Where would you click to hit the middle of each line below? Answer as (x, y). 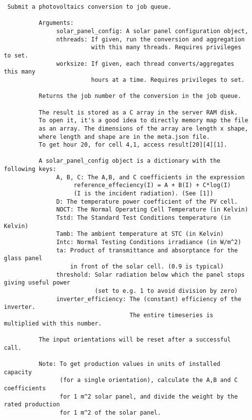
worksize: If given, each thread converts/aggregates (145, 64)
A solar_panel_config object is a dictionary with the (129, 161)
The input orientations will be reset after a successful (135, 339)
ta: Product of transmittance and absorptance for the (147, 250)
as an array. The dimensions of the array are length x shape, (144, 128)
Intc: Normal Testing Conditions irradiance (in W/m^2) (149, 242)
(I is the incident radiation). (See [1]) (144, 194)
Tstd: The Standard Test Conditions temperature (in (144, 218)
